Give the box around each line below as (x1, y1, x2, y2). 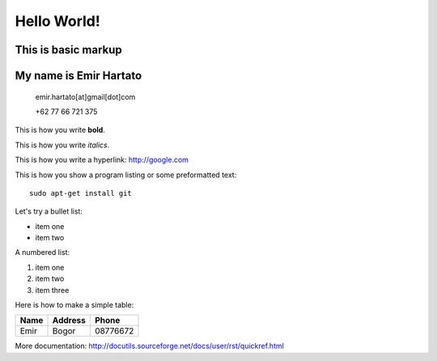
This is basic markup (15, 43, 123, 57)
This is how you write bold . (15, 125, 105, 135)
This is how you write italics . (15, 140, 110, 150)
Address (52, 315, 87, 326)
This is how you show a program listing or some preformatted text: (15, 170, 237, 180)
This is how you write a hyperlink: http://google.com (15, 155, 189, 165)
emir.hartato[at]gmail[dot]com (35, 91, 136, 101)
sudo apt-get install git (29, 189, 133, 197)
